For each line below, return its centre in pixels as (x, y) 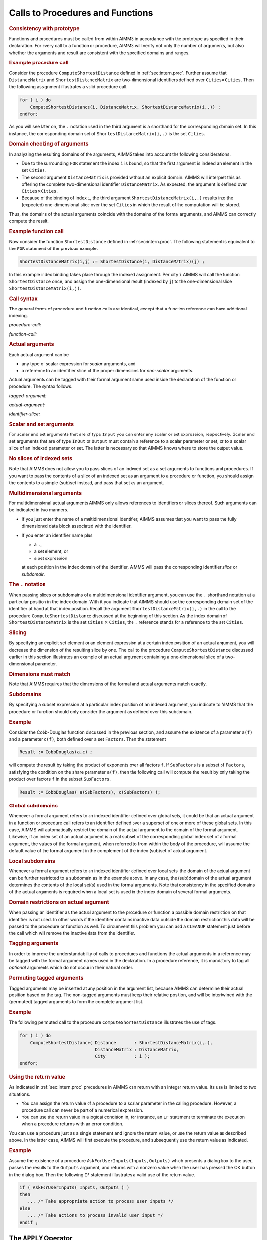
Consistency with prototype (44, 28)
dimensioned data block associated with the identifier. (77, 526)
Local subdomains (32, 861)
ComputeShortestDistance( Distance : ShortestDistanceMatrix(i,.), (121, 1042)
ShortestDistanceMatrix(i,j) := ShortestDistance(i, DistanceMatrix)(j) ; (112, 261)
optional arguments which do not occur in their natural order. (71, 968)
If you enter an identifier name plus (57, 535)
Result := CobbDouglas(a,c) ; (56, 752)
